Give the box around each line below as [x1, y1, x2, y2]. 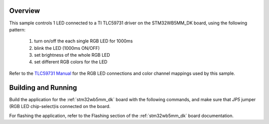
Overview [9, 6, 40, 15]
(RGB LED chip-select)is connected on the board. [9, 104, 111, 110]
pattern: [9, 26, 26, 32]
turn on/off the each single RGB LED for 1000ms [34, 38, 133, 44]
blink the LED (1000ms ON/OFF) [34, 45, 100, 51]
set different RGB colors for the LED [34, 59, 108, 65]
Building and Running [9, 83, 77, 92]
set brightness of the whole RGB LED [34, 52, 111, 58]
